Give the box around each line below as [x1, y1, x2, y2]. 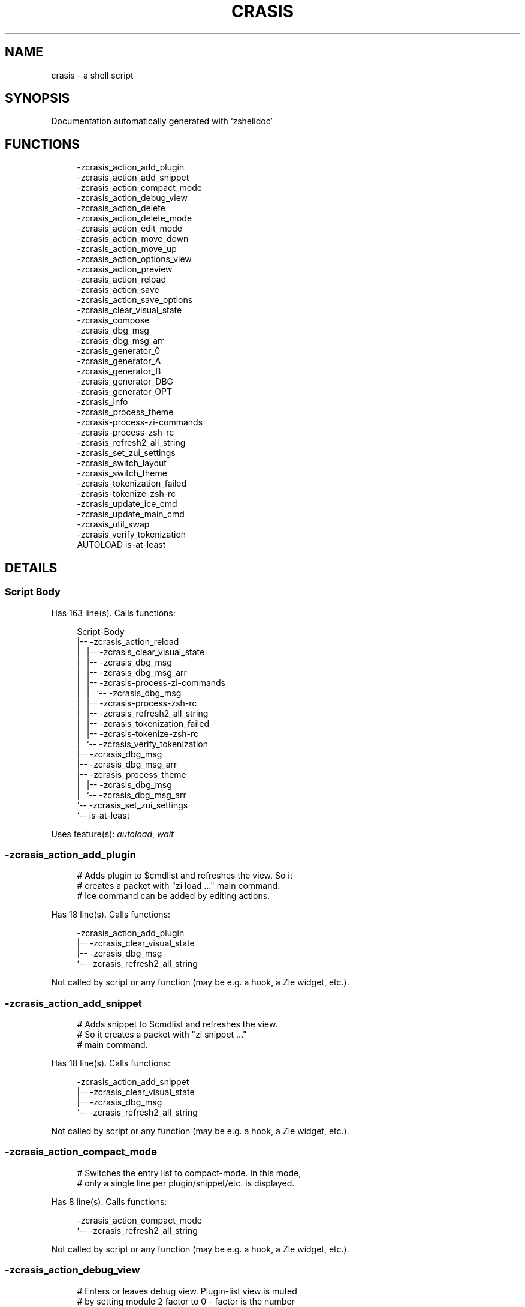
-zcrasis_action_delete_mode [77, 213, 192, 224]
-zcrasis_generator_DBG [77, 376, 174, 387]
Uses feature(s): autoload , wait [51, 828, 174, 839]
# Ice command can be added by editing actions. [77, 891, 270, 901]
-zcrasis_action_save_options [77, 295, 193, 305]
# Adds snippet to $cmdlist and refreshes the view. [77, 1019, 278, 1029]
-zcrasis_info [77, 397, 128, 407]
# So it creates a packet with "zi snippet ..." [77, 1029, 247, 1039]
